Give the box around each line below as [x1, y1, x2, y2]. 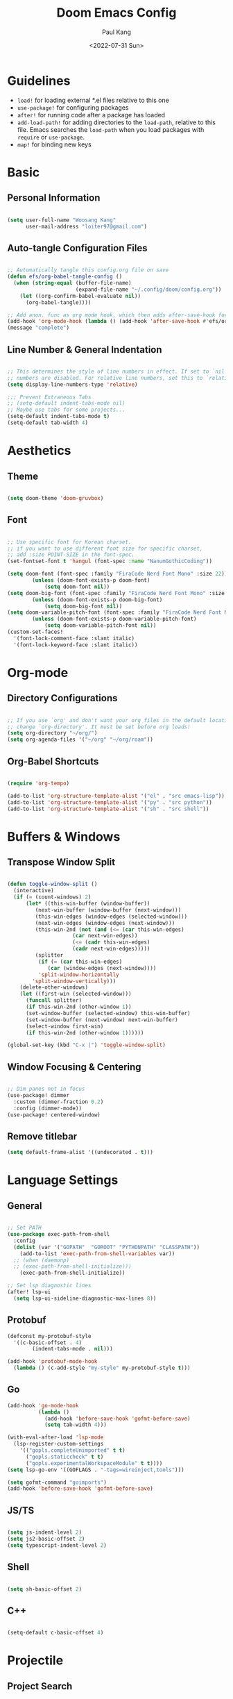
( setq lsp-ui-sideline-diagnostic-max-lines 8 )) [13, 1295, 157, 1302]
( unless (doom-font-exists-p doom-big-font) [32, 596, 163, 603]
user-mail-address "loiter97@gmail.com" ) [25, 223, 148, 230]
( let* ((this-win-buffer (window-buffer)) [25, 901, 150, 907]
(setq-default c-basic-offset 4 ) [7, 1630, 104, 1637]
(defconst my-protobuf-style [7, 1332, 92, 1339]
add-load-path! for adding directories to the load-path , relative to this [17, 118, 216, 126]
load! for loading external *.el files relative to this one [17, 96, 170, 104]
